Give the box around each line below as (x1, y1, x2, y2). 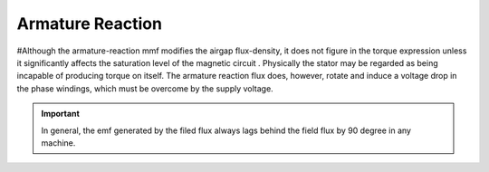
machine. (41, 137, 76, 148)
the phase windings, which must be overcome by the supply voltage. (16, 82, 273, 94)
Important (41, 109, 81, 119)
